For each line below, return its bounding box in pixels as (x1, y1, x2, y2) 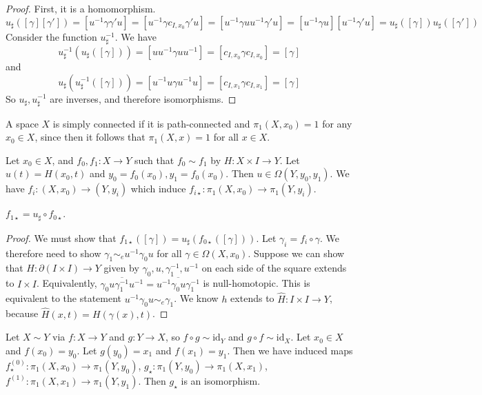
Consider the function (6, 29, 97, 43)
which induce (130, 181, 186, 196)
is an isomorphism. (181, 373, 261, 387)
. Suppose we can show (248, 245, 345, 260)
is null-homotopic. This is (203, 276, 310, 290)
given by (103, 261, 139, 275)
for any (322, 116, 352, 130)
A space (6, 116, 39, 130)
